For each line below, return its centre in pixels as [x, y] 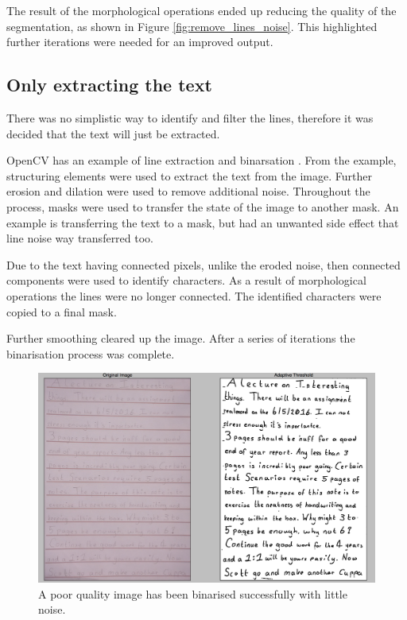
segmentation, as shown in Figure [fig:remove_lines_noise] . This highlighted [192, 26]
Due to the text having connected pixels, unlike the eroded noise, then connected [203, 264]
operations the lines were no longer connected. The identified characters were [194, 295]
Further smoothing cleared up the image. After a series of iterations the [181, 338]
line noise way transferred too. [80, 238]
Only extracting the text [109, 85]
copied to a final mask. [62, 311]
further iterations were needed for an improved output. [140, 42]
